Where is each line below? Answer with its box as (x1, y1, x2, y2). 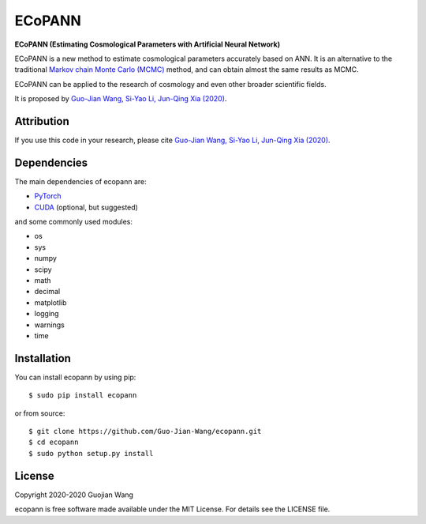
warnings (34, 320, 65, 330)
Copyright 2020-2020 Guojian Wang (14, 490, 134, 499)
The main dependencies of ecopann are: (14, 176, 147, 186)
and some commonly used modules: (14, 217, 133, 227)
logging (34, 309, 59, 319)
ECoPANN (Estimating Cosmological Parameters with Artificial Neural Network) (14, 40, 280, 49)
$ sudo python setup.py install (28, 449, 154, 458)
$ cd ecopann (28, 438, 79, 447)
